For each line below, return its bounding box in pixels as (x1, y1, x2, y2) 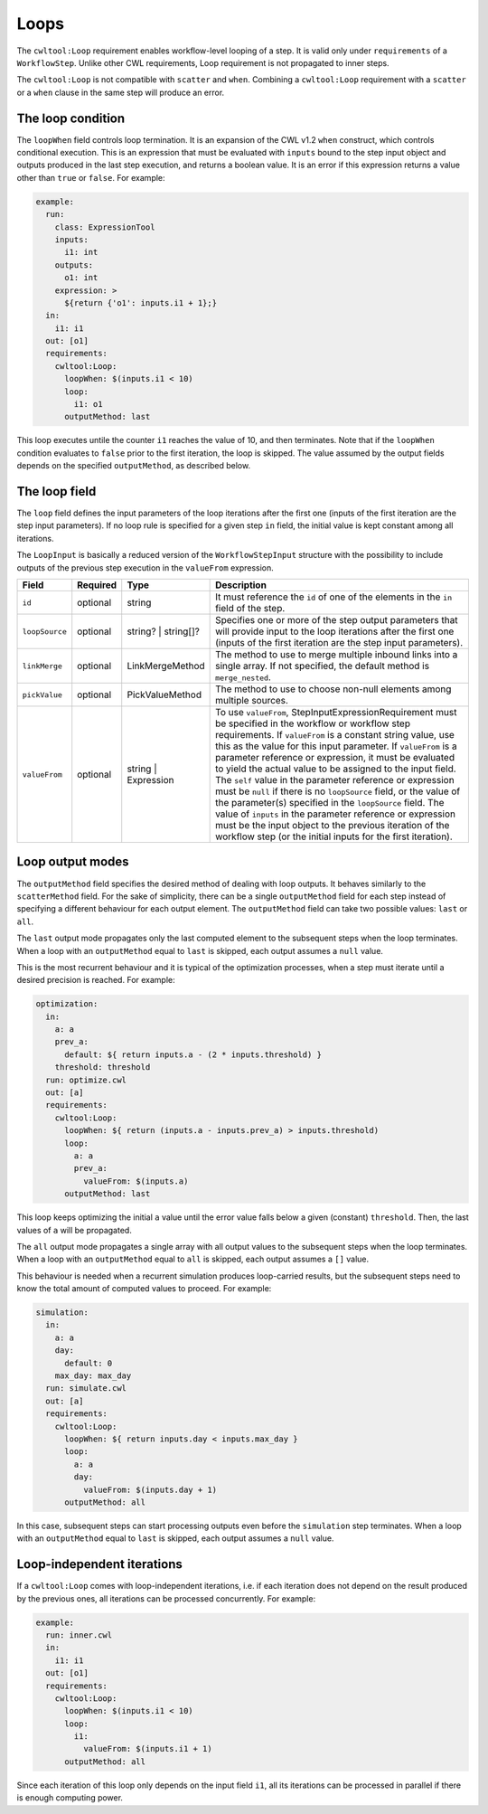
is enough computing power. (16, 1792, 124, 1803)
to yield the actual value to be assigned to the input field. (215, 762, 456, 775)
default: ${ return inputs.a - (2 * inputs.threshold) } (64, 1049, 323, 1060)
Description (215, 579, 267, 591)
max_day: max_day (54, 1371, 132, 1381)
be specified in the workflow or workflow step (215, 717, 411, 730)
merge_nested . (215, 671, 271, 684)
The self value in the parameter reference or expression (215, 774, 455, 787)
